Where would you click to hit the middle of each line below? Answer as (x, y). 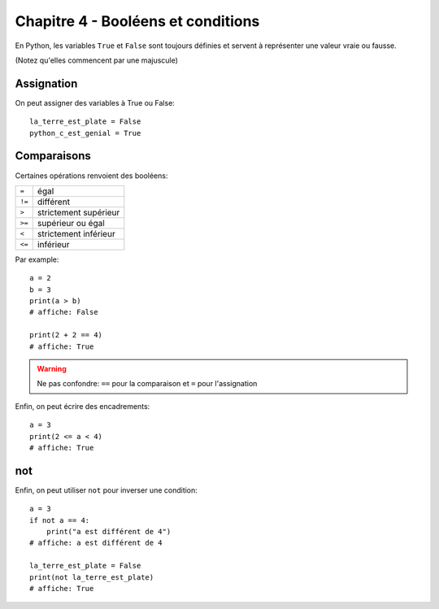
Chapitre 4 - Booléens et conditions (137, 21)
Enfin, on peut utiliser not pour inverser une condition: (106, 490)
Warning (52, 369)
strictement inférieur (76, 233)
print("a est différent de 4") (109, 532)
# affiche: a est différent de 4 (96, 543)
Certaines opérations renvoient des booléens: (91, 176)
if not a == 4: (60, 520)
